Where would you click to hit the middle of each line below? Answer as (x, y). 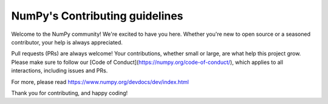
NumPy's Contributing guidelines (97, 16)
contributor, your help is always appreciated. (67, 42)
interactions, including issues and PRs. (60, 71)
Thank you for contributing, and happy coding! (70, 93)
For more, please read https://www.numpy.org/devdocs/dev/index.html (100, 81)
